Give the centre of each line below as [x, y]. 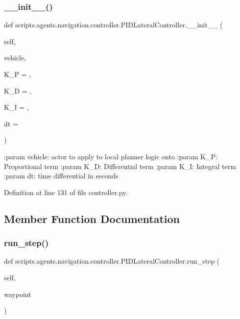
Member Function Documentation [92, 218]
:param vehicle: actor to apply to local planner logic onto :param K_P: [111, 156]
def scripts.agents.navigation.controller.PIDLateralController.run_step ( [112, 261]
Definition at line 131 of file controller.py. [66, 192]
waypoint [18, 294]
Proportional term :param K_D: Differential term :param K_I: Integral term [120, 166]
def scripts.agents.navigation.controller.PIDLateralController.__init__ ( [113, 25]
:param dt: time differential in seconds [61, 176]
